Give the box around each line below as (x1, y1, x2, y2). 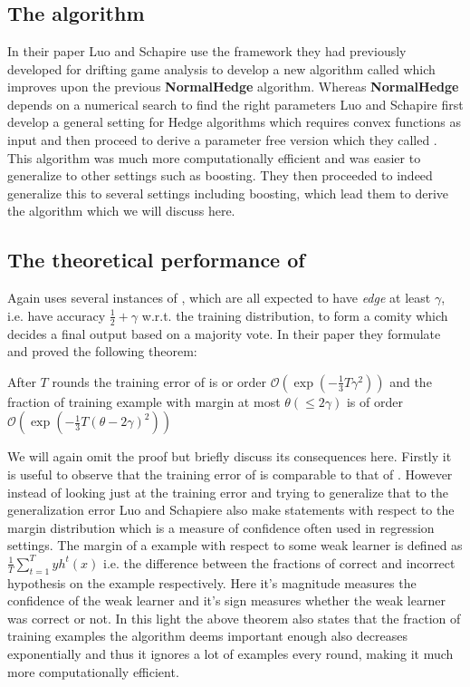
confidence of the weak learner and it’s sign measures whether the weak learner (7, 591, 446, 610)
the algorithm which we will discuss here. (7, 201, 235, 220)
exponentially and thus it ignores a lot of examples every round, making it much (7, 644, 454, 663)
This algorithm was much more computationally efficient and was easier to (7, 148, 421, 167)
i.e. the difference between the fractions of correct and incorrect (103, 553, 456, 572)
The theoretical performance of (7, 246, 305, 274)
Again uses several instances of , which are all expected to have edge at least (7, 288, 431, 307)
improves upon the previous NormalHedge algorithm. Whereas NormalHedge (7, 77, 459, 96)
